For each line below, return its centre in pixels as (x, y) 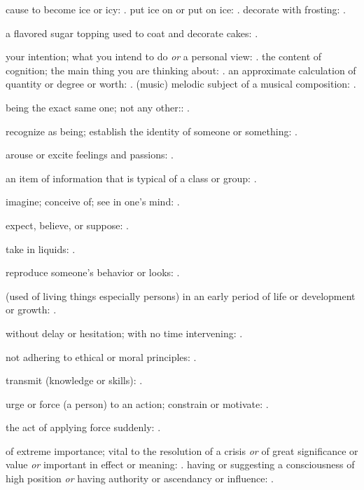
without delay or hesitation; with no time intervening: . (124, 333)
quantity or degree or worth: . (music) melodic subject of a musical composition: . (181, 84)
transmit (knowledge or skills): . (74, 380)
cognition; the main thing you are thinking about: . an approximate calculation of (181, 70)
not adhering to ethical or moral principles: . (101, 356)
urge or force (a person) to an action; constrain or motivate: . (137, 403)
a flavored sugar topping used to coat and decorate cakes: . (132, 33)
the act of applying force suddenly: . (83, 427)
